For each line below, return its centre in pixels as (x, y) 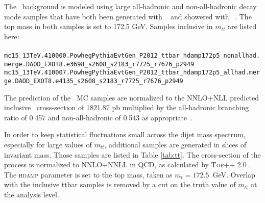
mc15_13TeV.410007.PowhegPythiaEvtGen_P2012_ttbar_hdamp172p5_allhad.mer (132, 73)
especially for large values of (48, 144)
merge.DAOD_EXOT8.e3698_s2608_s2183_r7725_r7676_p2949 (99, 64)
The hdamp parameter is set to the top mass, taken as (88, 174)
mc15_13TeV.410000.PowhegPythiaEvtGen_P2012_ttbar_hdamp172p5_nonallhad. (132, 55)
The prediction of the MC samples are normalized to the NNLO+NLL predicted (132, 97)
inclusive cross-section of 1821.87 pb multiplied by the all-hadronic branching (127, 107)
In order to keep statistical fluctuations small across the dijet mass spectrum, (125, 134)
